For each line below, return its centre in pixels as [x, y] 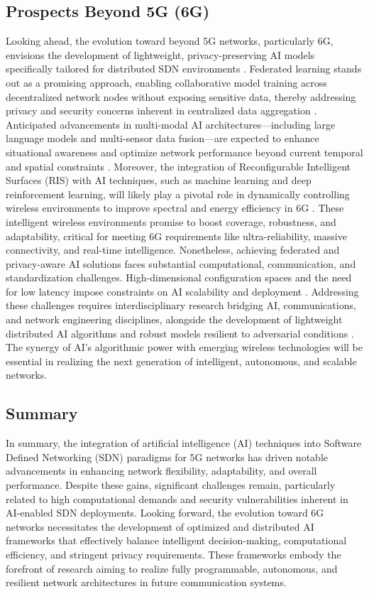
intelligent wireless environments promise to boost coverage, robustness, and [171, 221]
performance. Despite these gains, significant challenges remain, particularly [171, 485]
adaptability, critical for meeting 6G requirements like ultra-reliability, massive [176, 236]
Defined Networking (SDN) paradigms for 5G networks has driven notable [167, 457]
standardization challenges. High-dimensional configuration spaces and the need [179, 277]
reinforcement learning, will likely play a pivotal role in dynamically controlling [178, 194]
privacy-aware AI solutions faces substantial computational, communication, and [181, 263]
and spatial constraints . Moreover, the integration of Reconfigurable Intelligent [178, 166]
